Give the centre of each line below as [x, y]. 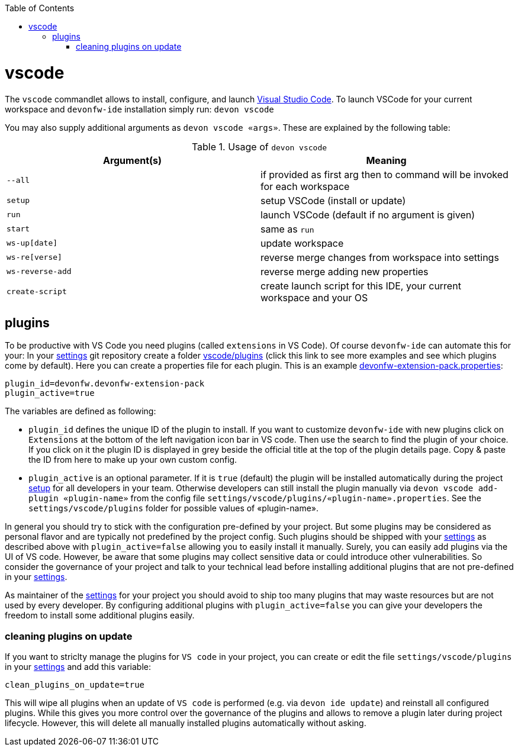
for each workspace [305, 186]
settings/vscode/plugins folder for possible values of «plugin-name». [174, 508]
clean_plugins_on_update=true [75, 685]
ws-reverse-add [39, 271]
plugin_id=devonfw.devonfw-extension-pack [105, 384]
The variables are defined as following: [81, 411]
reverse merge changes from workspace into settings [380, 257]
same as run [287, 229]
